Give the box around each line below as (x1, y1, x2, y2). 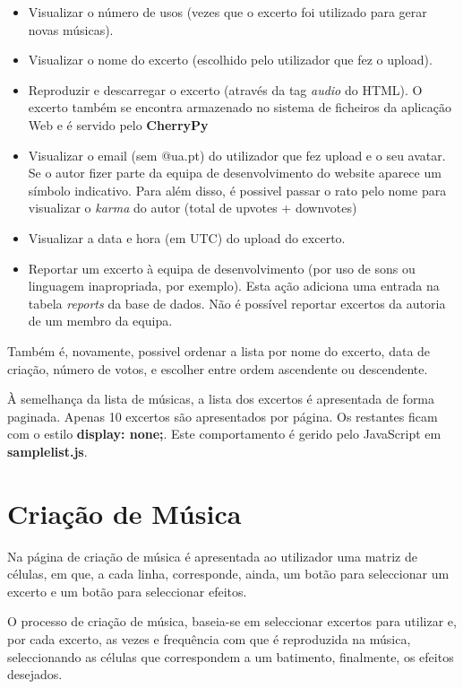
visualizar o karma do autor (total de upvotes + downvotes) (28, 198, 357, 217)
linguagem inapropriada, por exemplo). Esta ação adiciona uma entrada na (28, 276, 440, 295)
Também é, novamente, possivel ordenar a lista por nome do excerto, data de (7, 341, 431, 360)
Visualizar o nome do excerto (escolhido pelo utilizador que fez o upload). (28, 50, 433, 69)
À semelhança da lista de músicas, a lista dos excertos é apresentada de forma (7, 389, 435, 408)
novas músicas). (28, 20, 114, 39)
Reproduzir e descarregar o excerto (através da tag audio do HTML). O (28, 80, 423, 99)
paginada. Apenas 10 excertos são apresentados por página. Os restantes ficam (7, 406, 438, 425)
